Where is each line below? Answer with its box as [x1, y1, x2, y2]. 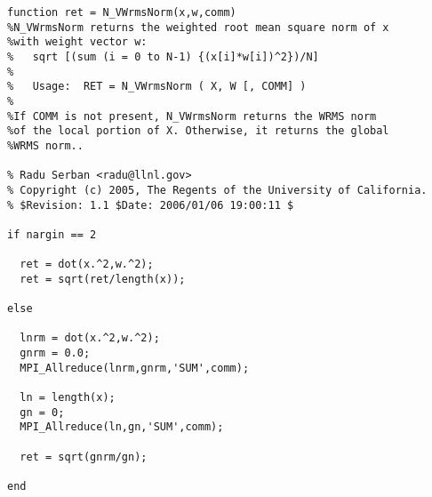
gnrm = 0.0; [20, 347, 91, 360]
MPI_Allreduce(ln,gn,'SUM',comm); [20, 421, 224, 434]
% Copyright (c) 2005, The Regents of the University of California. [7, 183, 428, 196]
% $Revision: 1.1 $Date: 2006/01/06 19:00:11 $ [7, 198, 294, 212]
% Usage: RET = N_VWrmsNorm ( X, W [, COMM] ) [7, 80, 307, 93]
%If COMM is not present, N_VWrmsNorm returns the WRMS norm [7, 109, 377, 123]
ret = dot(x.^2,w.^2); [20, 258, 154, 271]
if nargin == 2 [7, 228, 97, 241]
